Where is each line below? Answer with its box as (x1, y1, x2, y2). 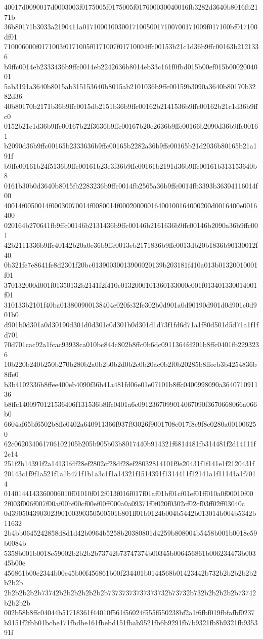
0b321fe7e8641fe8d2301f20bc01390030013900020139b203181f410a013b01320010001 (4, 259, 258, 270)
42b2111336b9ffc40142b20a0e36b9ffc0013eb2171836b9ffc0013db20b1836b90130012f (4, 240, 258, 250)
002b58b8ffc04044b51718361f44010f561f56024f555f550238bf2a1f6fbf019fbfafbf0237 (4, 607, 255, 618)
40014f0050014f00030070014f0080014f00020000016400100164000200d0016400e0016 (4, 200, 257, 210)
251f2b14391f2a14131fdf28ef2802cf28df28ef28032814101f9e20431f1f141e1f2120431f (4, 458, 255, 469)
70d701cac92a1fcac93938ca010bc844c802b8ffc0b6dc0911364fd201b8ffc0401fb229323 (4, 339, 259, 350)
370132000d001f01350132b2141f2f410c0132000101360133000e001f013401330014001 (4, 279, 257, 290)
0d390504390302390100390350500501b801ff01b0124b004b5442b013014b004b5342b (4, 508, 256, 518)
